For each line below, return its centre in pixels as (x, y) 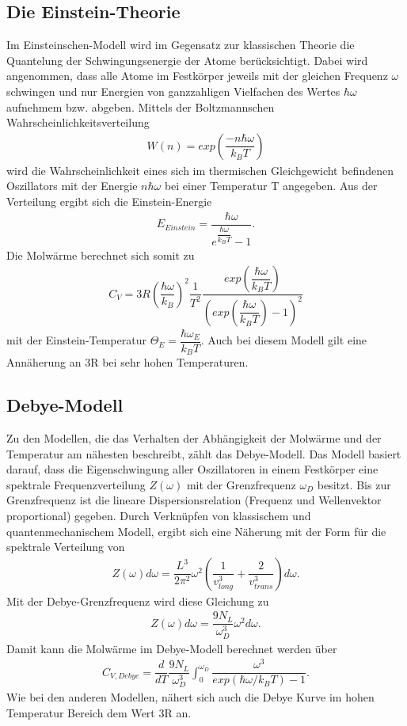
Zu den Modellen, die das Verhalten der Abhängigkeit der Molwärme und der (194, 438)
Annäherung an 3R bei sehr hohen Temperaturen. (127, 362)
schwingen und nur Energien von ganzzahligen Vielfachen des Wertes (173, 91)
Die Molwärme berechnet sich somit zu (101, 255)
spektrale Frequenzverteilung (76, 484)
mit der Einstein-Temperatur (76, 340)
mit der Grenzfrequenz (241, 484)
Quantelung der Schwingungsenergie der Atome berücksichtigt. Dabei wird (187, 60)
